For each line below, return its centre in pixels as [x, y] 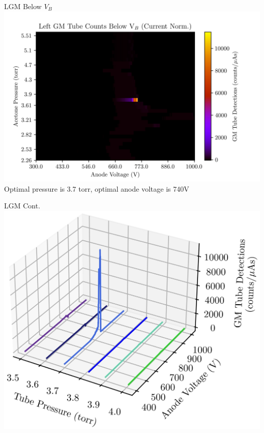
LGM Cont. [22, 206]
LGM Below [23, 6]
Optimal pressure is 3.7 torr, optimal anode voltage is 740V [97, 188]
